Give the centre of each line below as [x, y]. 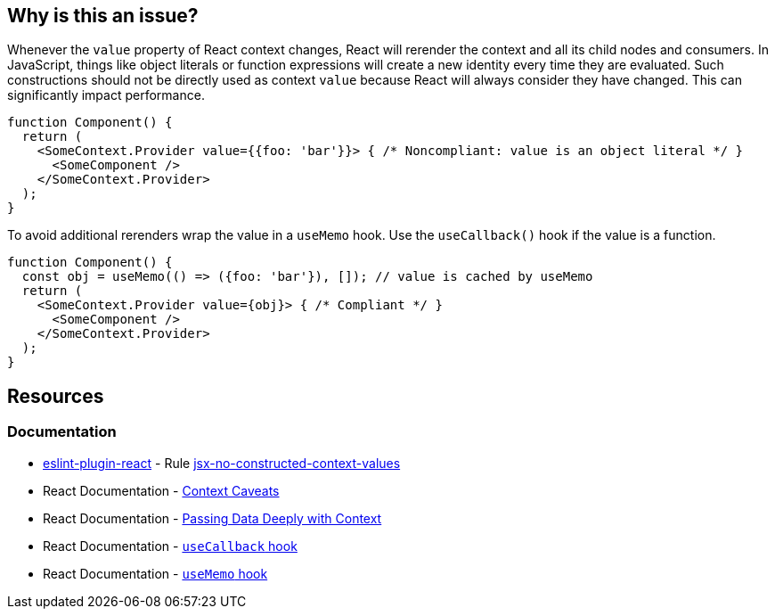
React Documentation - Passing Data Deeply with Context [212, 518]
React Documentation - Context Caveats [161, 490]
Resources [56, 396]
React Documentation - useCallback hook [170, 546]
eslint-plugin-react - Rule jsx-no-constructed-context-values [222, 463]
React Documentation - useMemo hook [155, 573]
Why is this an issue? [103, 16]
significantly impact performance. [106, 95]
